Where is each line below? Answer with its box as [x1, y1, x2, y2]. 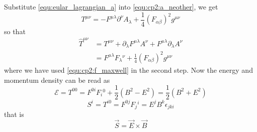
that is [4, 109, 24, 119]
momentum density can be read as [4, 74, 110, 85]
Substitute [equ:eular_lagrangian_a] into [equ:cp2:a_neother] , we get [4, 2, 218, 12]
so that [4, 26, 26, 36]
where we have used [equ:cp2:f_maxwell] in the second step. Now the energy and [4, 64, 253, 75]
